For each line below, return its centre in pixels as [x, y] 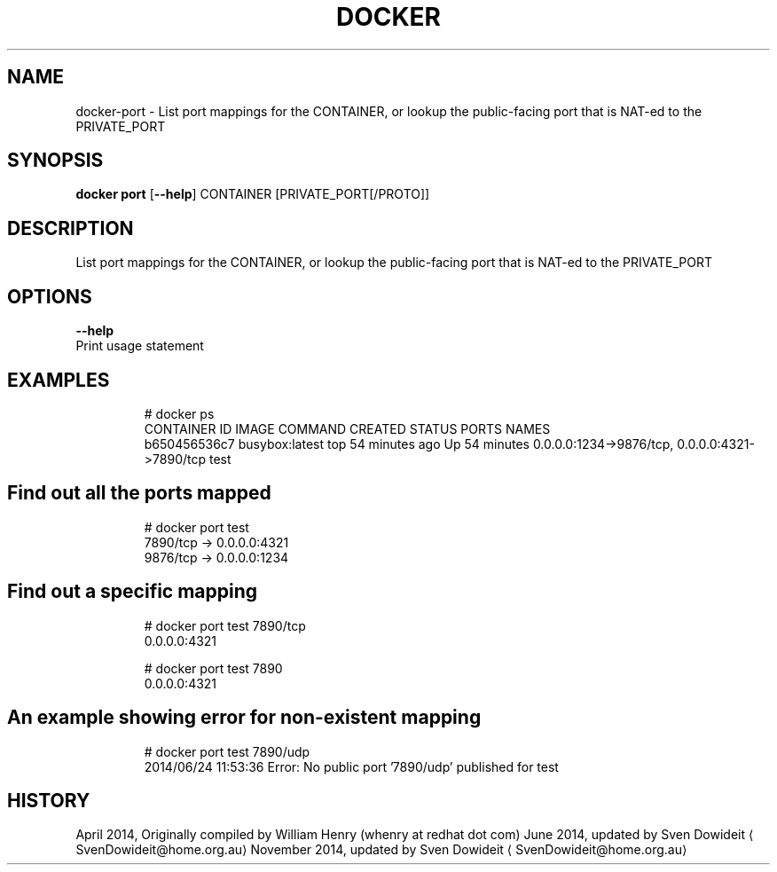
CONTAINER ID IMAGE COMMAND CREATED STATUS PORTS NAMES [347, 428]
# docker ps [179, 413]
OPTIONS [50, 296]
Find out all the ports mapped [139, 493]
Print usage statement [140, 346]
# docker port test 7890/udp [227, 751]
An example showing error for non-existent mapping [244, 718]
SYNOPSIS [55, 161]
